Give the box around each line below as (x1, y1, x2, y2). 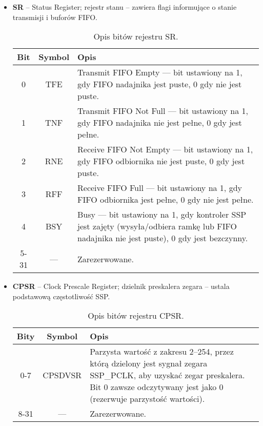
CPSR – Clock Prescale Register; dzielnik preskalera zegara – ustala (12, 281, 230, 292)
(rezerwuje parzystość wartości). (90, 393, 205, 405)
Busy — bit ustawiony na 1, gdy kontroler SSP (77, 208, 247, 221)
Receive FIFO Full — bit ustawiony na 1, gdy (77, 182, 242, 194)
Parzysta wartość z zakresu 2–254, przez (90, 345, 234, 358)
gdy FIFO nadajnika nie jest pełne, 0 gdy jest (77, 117, 242, 129)
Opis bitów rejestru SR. (93, 30, 178, 43)
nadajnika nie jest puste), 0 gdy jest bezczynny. (77, 232, 248, 244)
